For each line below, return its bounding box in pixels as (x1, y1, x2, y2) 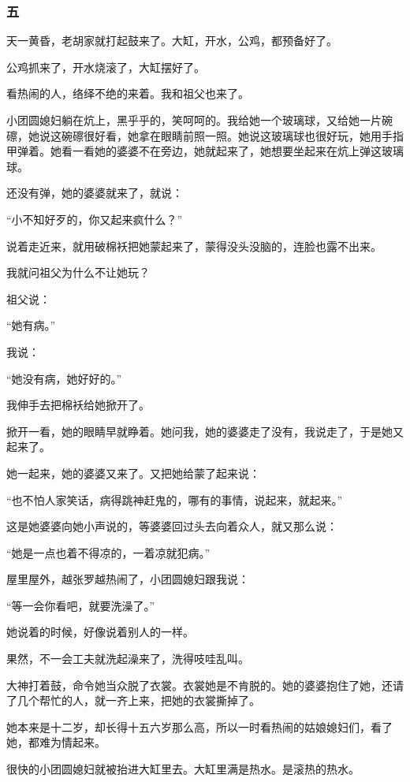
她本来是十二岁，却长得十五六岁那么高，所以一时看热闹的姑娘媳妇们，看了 (6, 718, 393, 735)
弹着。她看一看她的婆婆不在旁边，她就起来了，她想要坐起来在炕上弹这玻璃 (17, 143, 404, 159)
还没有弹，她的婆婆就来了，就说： (6, 184, 183, 201)
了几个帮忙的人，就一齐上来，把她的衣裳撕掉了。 (6, 692, 260, 709)
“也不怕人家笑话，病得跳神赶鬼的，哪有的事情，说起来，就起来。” (6, 491, 343, 508)
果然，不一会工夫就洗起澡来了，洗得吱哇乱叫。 (6, 650, 249, 667)
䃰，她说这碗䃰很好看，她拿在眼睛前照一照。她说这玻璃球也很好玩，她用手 (6, 127, 393, 143)
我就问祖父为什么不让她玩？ (6, 264, 150, 281)
